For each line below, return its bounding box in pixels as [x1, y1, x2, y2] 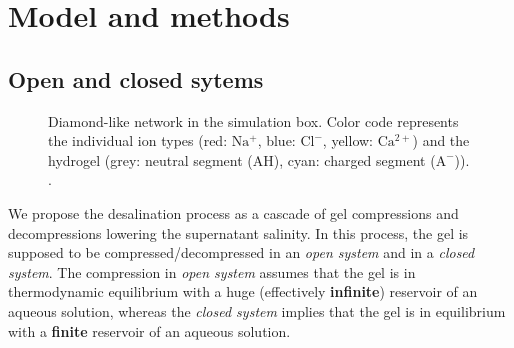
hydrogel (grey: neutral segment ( [48, 149, 253, 170]
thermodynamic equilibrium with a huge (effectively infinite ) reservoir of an [8, 281, 478, 302]
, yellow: [322, 130, 374, 151]
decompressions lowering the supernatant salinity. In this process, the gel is [8, 222, 469, 243]
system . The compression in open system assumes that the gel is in [8, 261, 416, 282]
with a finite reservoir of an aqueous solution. [8, 320, 291, 341]
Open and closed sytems [8, 63, 264, 94]
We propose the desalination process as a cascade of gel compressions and [8, 202, 459, 223]
